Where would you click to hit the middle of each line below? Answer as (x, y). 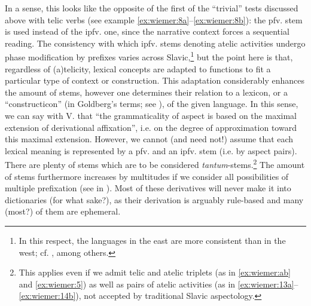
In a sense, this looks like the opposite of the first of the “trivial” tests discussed (152, 8)
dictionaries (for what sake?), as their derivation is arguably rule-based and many (154, 199)
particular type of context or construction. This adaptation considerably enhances (155, 80)
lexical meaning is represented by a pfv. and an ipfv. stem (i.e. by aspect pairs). (151, 150)
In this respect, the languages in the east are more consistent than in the (152, 240)
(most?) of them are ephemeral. (63, 211)
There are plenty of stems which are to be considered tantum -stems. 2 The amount (155, 164)
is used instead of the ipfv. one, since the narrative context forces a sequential (147, 31)
